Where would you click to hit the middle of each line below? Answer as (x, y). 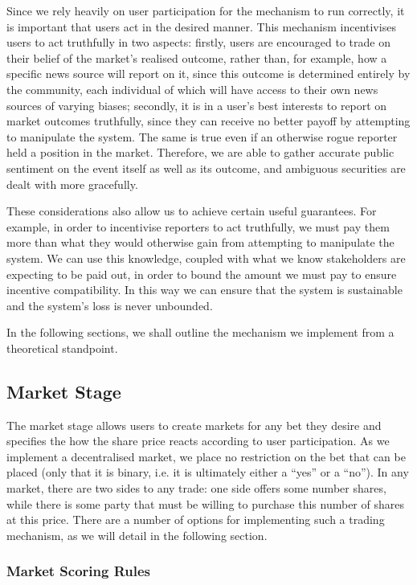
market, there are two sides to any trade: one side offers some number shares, (196, 488)
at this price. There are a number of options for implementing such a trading (196, 520)
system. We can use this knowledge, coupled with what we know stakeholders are (206, 258)
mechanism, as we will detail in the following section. (137, 535)
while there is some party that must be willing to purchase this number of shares (205, 503)
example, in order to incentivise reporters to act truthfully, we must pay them (198, 226)
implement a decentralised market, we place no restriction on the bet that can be (206, 456)
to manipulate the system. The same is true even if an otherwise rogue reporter (202, 136)
